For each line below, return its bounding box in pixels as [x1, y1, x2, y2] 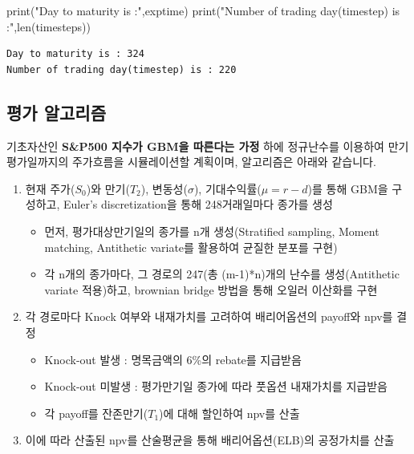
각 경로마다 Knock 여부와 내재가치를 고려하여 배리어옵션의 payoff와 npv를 [25, 308, 393, 325]
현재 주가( [25, 180, 75, 197]
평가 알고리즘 [6, 99, 106, 124]
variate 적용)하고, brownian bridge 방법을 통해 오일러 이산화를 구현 [44, 281, 378, 298]
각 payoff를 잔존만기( [44, 404, 148, 421]
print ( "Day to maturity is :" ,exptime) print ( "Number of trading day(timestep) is [6, 2, 400, 18]
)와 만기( [86, 180, 130, 197]
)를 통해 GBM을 [307, 180, 388, 197]
